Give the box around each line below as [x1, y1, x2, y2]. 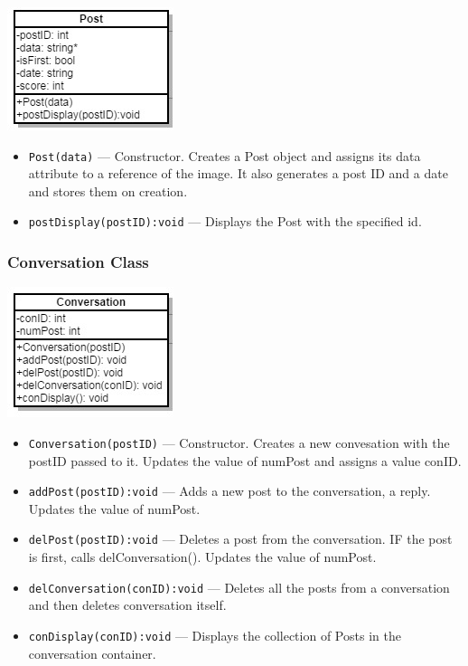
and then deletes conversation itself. [28, 595, 227, 614]
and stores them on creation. [28, 181, 188, 200]
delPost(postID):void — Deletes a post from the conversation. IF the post [28, 529, 453, 548]
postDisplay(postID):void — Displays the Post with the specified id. [28, 212, 422, 231]
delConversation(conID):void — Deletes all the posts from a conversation [28, 577, 450, 596]
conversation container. [28, 643, 156, 662]
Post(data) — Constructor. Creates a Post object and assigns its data [28, 146, 421, 165]
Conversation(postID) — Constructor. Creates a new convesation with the [28, 433, 450, 452]
